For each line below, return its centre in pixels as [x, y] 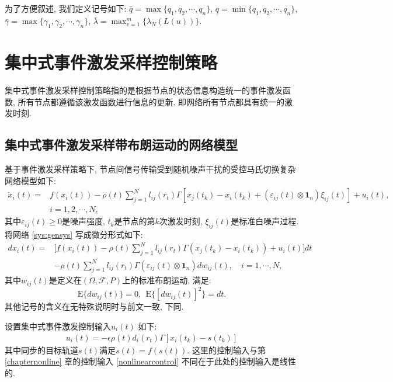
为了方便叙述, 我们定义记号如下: [66, 8]
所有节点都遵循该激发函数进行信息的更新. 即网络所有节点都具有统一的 [151, 101]
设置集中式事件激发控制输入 [58, 326]
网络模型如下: [30, 180]
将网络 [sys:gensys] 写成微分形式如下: [74, 235]
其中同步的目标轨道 [41, 350]
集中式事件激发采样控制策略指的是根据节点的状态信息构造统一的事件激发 [144, 90]
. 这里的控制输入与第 [226, 350]
